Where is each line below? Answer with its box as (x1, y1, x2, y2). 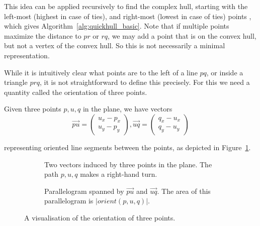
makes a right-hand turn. (80, 169, 157, 179)
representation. (4, 50, 50, 60)
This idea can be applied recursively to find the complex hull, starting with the (4, 1, 248, 11)
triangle (4, 77, 28, 87)
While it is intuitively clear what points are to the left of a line (4, 67, 198, 77)
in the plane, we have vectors (82, 103, 172, 114)
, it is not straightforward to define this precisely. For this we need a (40, 77, 250, 87)
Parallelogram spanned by (44, 185, 124, 196)
